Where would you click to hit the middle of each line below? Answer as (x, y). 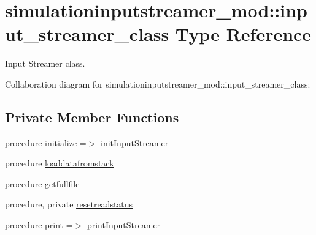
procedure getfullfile (42, 183)
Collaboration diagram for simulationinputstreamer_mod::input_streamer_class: (158, 84)
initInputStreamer (135, 142)
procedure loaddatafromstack (60, 163)
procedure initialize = (46, 142)
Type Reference (243, 34)
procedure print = (39, 225)
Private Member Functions (92, 117)
